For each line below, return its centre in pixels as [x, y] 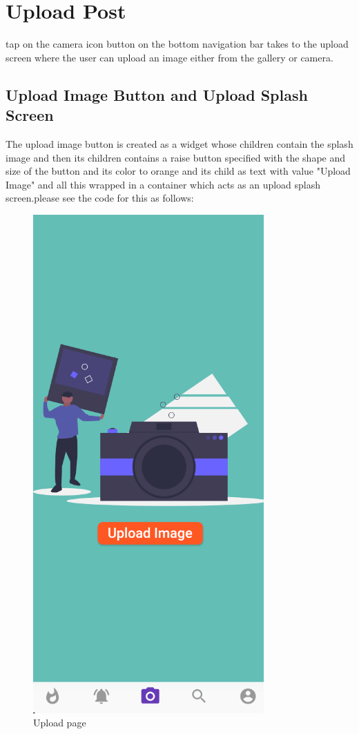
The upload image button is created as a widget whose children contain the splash [179, 143]
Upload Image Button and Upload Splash [157, 94]
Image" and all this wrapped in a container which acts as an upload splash [163, 184]
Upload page [60, 723]
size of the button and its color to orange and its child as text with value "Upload [178, 171]
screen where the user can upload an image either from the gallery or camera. [169, 57]
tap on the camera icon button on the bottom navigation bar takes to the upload [177, 44]
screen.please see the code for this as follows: [100, 198]
